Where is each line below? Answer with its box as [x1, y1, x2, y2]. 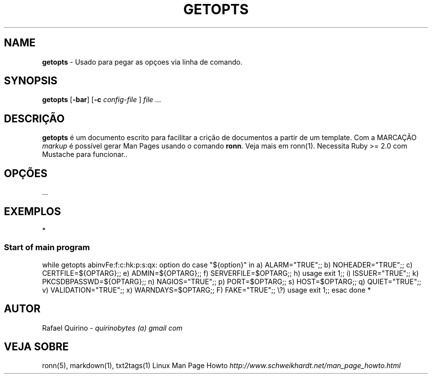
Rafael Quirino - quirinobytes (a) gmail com [42, 323, 183, 332]
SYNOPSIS [4, 75, 58, 87]
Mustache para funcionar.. [42, 150, 128, 159]
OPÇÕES [4, 167, 48, 180]
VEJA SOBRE [4, 340, 69, 353]
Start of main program [4, 242, 90, 253]
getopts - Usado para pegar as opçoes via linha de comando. [42, 57, 243, 66]
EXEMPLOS [4, 205, 61, 218]
